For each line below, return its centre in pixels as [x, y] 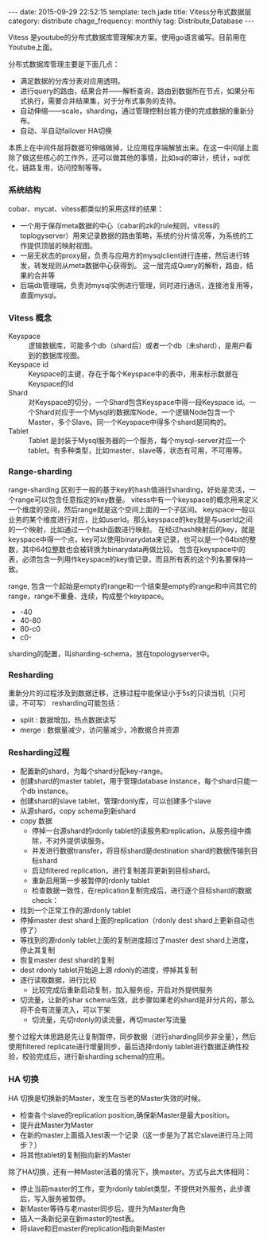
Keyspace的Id [51, 383]
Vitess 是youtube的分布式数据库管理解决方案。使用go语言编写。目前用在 [128, 37]
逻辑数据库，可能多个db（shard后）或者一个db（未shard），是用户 [137, 345]
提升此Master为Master [56, 1125]
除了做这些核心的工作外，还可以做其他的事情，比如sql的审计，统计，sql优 [129, 158]
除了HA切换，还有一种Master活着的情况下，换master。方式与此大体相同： [130, 1172]
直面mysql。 [40, 295]
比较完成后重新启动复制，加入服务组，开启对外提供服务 [122, 990]
